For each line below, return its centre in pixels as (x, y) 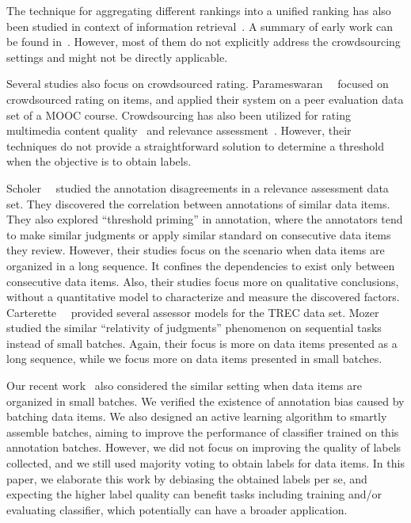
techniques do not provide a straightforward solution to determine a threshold (195, 145)
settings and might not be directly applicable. (117, 57)
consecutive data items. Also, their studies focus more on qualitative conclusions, (203, 281)
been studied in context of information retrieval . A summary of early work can (200, 26)
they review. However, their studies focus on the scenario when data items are (196, 250)
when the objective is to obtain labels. (99, 161)
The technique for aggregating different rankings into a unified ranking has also (199, 10)
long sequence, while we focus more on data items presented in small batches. (194, 359)
